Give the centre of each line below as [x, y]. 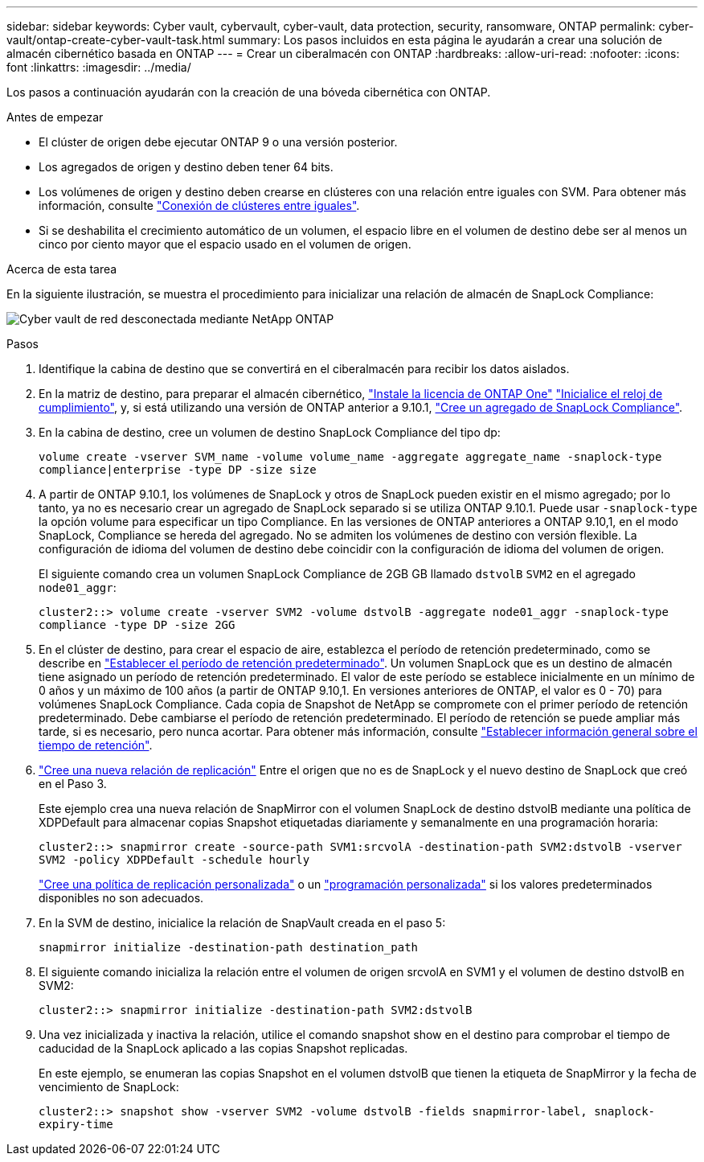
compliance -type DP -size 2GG [137, 625]
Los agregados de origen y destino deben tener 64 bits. [186, 167]
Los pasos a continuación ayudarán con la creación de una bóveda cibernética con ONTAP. [249, 92]
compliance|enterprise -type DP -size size [178, 470]
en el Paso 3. [73, 784]
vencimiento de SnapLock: [109, 1087]
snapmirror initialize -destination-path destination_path [229, 947]
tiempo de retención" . [96, 745]
